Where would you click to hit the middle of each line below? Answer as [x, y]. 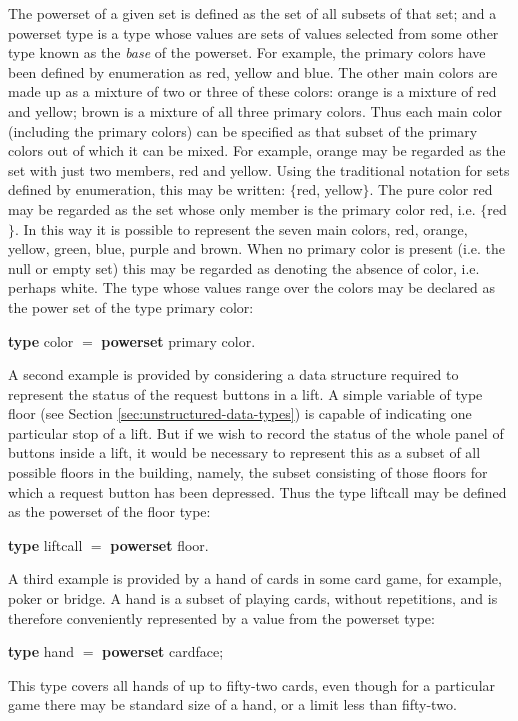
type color [41, 340]
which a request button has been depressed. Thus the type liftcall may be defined [257, 491]
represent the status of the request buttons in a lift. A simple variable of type [245, 393]
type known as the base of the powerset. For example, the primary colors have [247, 52]
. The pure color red [431, 189]
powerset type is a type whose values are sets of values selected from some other [253, 32]
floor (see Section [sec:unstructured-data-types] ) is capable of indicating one [240, 413]
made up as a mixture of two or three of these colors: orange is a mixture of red [252, 91]
